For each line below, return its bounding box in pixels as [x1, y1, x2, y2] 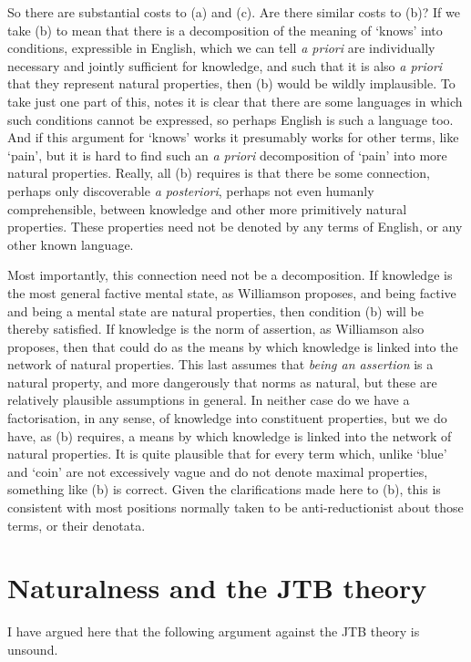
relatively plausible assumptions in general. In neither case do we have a [7, 390, 410, 409]
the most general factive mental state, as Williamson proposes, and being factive [7, 283, 456, 302]
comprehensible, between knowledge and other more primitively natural [7, 199, 407, 218]
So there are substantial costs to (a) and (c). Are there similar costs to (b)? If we [7, 3, 460, 21]
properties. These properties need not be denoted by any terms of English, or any [7, 217, 463, 236]
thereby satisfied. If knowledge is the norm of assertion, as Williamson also [7, 319, 425, 338]
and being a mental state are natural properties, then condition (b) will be [7, 301, 424, 320]
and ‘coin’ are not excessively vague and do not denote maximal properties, [7, 461, 428, 481]
